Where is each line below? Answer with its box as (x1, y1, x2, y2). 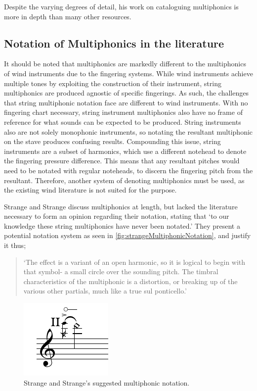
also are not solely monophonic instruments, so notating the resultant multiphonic (4, 126, 253, 137)
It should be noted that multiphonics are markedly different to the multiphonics (4, 58, 246, 69)
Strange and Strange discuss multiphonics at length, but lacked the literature (4, 201, 238, 211)
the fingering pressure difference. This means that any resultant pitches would (4, 155, 240, 166)
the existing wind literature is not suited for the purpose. (4, 185, 177, 195)
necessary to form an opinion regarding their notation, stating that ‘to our (4, 211, 229, 221)
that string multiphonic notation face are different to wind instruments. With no (4, 97, 248, 107)
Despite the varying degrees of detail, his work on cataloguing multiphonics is (4, 1, 239, 11)
